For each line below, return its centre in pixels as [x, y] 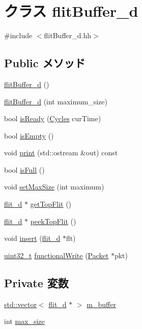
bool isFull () [24, 169]
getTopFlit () [51, 204]
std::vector [20, 304]
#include [18, 35]
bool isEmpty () [29, 135]
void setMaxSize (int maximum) [54, 187]
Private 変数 [36, 282]
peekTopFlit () [53, 221]
